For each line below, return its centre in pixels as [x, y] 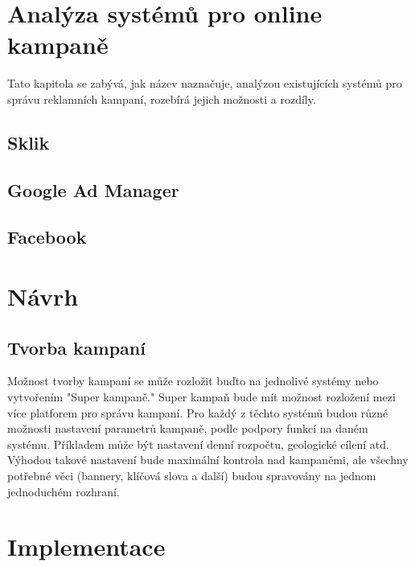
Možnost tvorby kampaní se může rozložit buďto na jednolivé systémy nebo [193, 381]
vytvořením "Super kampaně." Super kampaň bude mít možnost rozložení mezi [201, 397]
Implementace [86, 546]
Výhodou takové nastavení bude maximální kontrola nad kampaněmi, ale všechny [208, 460]
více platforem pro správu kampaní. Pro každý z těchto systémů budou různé [198, 412]
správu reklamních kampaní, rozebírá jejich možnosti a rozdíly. [162, 99]
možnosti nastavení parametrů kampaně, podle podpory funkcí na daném [188, 428]
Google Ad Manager [93, 189]
